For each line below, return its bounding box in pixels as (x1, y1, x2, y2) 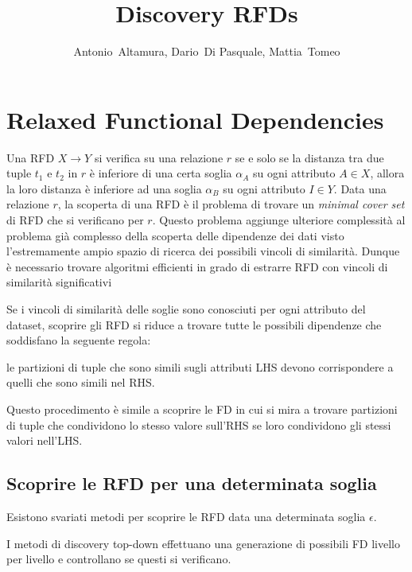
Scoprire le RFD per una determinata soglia (6, 471, 377, 496)
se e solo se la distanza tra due (235, 149, 384, 165)
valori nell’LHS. (6, 432, 83, 449)
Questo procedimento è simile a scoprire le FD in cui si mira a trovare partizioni (6, 400, 398, 417)
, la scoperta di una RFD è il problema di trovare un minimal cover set (57, 196, 405, 212)
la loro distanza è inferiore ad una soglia (6, 180, 202, 197)
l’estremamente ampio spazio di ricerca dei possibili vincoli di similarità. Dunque (6, 243, 400, 259)
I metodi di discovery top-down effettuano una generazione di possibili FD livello (6, 535, 400, 551)
